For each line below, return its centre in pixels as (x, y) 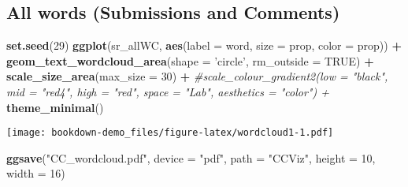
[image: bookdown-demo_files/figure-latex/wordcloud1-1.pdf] (170, 133)
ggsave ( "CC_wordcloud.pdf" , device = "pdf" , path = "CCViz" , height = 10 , (191, 157)
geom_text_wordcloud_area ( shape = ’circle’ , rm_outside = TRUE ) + (190, 60)
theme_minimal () (55, 107)
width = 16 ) (36, 173)
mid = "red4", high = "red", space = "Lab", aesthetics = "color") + (168, 91)
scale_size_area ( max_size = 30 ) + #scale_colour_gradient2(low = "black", (197, 76)
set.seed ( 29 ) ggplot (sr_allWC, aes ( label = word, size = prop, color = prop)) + (204, 45)
